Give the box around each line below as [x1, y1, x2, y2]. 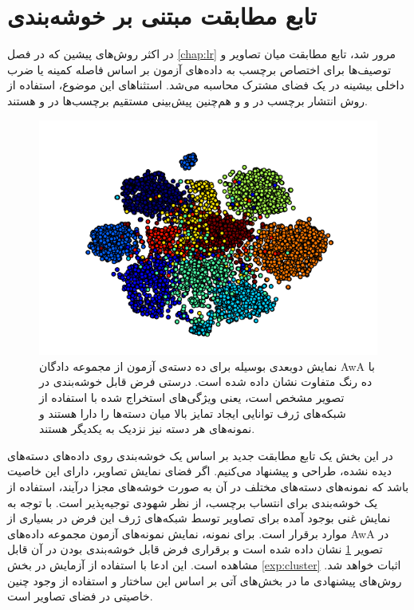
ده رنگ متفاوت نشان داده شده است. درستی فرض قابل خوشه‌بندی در [39, 373, 373, 390]
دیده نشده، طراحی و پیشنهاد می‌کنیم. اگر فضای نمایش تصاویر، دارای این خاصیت [7, 462, 392, 479]
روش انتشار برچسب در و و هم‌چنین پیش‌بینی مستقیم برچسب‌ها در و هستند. [7, 92, 368, 108]
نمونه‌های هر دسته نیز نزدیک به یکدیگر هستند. [39, 420, 255, 437]
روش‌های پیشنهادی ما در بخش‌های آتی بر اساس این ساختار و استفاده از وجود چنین [7, 572, 402, 588]
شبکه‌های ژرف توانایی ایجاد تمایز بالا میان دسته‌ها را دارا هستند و [39, 404, 346, 421]
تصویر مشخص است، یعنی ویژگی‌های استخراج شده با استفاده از [39, 389, 345, 406]
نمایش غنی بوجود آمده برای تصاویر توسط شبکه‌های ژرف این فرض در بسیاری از [7, 510, 391, 526]
